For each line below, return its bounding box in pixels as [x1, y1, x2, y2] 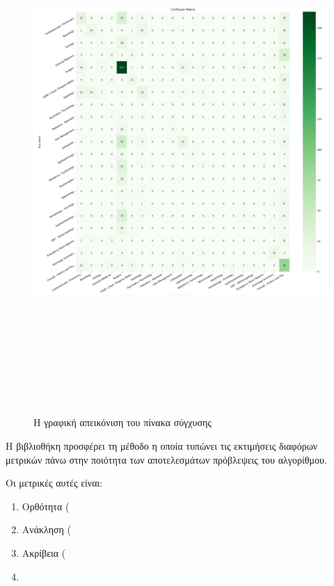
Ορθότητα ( [22, 498, 70, 513]
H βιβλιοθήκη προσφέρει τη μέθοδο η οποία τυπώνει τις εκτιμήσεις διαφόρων [6, 439, 318, 453]
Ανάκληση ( [22, 522, 71, 537]
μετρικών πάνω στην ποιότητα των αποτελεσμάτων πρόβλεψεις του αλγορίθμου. [6, 452, 327, 466]
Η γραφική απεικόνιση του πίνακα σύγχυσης [33, 415, 212, 430]
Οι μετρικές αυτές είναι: [6, 475, 103, 490]
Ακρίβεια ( [22, 546, 66, 560]
